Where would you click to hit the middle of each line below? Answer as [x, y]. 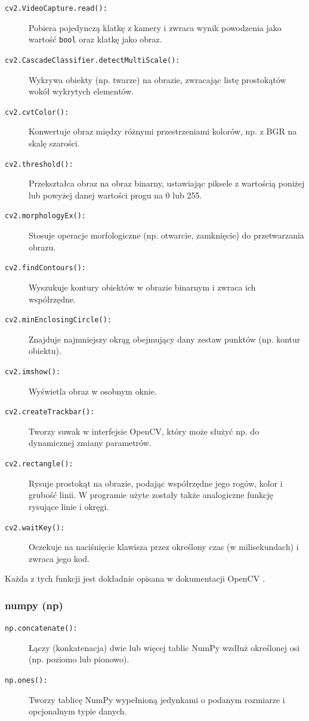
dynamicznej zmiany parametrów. [90, 443]
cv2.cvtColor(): [37, 112]
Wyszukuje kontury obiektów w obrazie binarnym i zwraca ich [142, 287]
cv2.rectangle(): [39, 464]
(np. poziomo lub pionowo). [79, 659]
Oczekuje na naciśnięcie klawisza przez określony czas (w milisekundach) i [164, 547]
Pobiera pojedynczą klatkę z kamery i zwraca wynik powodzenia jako [155, 27]
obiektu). [45, 351]
